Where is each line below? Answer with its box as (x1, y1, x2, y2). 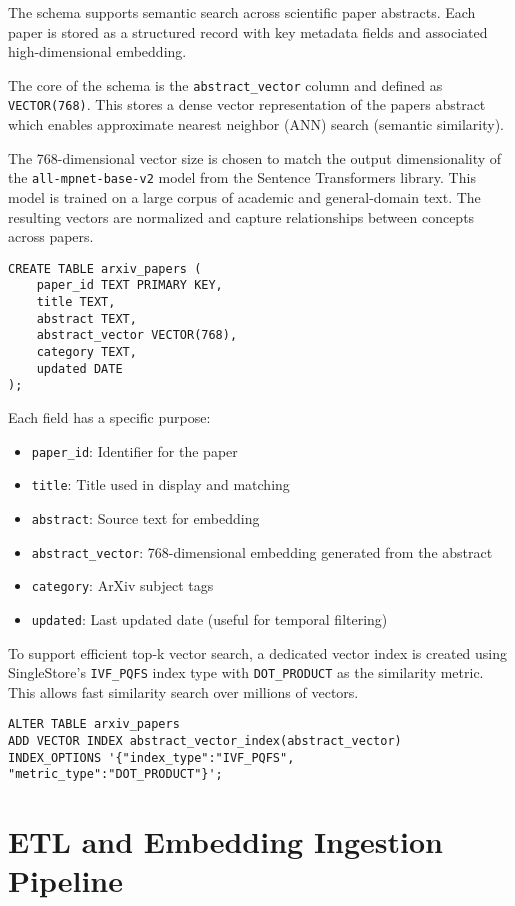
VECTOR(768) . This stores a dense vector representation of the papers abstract (8, 94, 486, 115)
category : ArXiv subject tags (31, 575, 214, 596)
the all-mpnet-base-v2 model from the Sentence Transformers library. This (8, 167, 476, 188)
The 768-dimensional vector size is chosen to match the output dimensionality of (8, 147, 502, 168)
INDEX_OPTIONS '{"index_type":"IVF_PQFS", (8, 750, 295, 765)
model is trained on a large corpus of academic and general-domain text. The (8, 186, 481, 207)
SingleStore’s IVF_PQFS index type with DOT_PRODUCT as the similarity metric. (8, 662, 484, 683)
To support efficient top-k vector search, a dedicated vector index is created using (8, 642, 508, 663)
